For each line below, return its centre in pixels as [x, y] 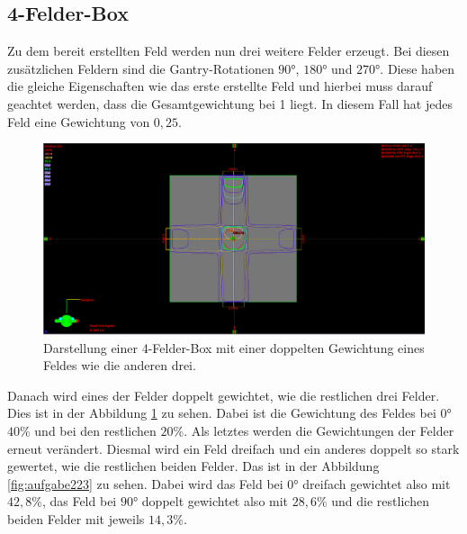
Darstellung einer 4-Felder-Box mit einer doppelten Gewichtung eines [234, 347]
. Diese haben [418, 68]
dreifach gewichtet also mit [377, 483]
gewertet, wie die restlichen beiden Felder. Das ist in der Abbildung [193, 466]
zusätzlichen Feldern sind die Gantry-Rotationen [141, 68]
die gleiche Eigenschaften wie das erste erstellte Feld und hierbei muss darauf [220, 86]
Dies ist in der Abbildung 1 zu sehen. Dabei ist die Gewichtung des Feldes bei [222, 413]
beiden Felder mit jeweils [76, 518]
